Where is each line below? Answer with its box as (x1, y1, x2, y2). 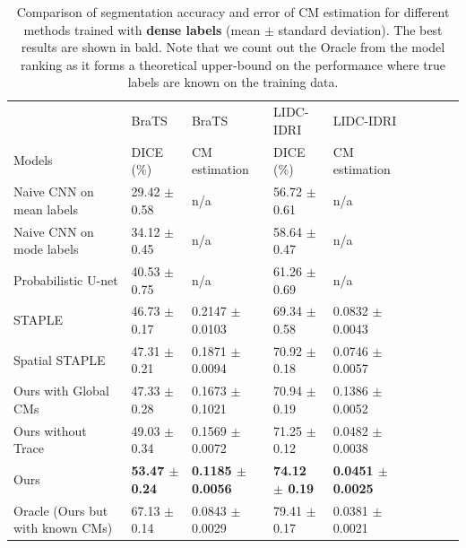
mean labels (13, 199, 79, 218)
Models (13, 151, 53, 170)
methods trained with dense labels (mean (23, 20, 261, 39)
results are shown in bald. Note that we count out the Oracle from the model (21, 38, 445, 57)
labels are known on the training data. (127, 73, 339, 91)
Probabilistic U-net (13, 270, 118, 289)
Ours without (13, 421, 87, 439)
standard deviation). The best (278, 20, 443, 39)
